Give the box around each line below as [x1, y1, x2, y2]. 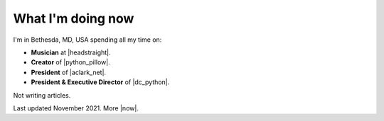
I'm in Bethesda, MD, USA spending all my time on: [13, 35, 162, 44]
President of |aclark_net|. [31, 68, 107, 76]
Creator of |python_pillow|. [31, 58, 110, 67]
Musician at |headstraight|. [31, 48, 111, 57]
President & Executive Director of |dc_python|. [31, 78, 170, 86]
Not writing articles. [13, 91, 71, 99]
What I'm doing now [13, 11, 134, 26]
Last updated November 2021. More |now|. [13, 103, 139, 113]
